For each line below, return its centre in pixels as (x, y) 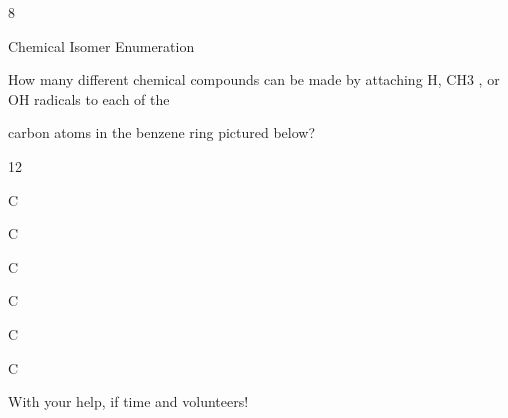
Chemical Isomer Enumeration (101, 45)
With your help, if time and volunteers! (128, 401)
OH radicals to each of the (89, 98)
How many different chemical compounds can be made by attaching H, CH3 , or (254, 79)
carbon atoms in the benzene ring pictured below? (162, 132)
